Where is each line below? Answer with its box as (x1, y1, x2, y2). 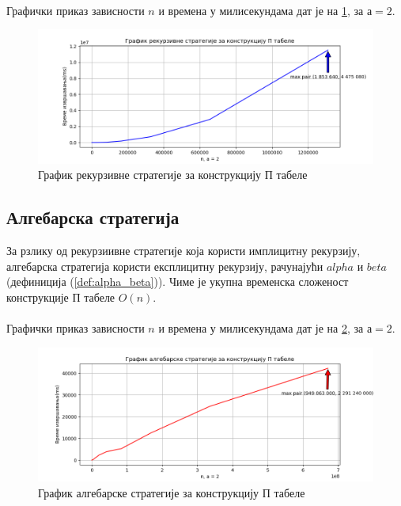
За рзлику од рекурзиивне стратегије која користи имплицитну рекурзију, (6, 242, 361, 259)
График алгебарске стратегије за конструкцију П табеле (38, 484, 305, 500)
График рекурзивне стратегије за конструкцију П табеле (38, 166, 308, 183)
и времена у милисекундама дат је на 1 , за (158, 2, 364, 18)
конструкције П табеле (6, 288, 115, 305)
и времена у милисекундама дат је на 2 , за (158, 320, 364, 337)
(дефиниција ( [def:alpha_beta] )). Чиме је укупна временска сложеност (6, 273, 349, 290)
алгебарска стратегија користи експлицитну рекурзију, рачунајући (6, 257, 323, 274)
